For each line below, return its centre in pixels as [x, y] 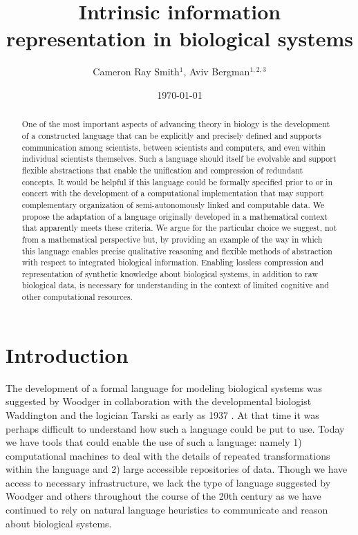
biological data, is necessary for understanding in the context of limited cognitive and [175, 285]
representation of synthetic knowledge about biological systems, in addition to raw [170, 273]
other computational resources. [77, 297]
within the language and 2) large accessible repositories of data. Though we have [177, 469]
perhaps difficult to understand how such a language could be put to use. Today [175, 428]
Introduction [67, 354]
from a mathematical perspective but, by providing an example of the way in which [172, 239]
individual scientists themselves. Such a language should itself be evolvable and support [179, 159]
